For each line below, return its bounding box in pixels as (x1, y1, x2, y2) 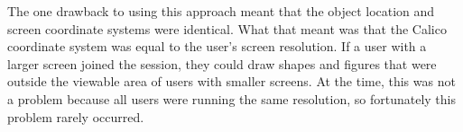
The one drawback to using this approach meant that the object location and (7, 2, 435, 20)
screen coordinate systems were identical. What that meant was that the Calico (7, 19, 447, 38)
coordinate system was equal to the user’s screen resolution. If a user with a (7, 37, 427, 56)
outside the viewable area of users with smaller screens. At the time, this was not (7, 72, 456, 91)
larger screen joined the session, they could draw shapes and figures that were (7, 54, 437, 73)
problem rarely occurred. (7, 107, 144, 126)
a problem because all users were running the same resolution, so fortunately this (7, 89, 456, 108)
